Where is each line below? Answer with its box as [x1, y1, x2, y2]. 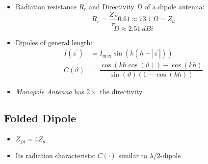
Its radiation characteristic [15, 150, 95, 160]
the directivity [100, 86, 143, 97]
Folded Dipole [4, 110, 77, 126]
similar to [118, 150, 148, 160]
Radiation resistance [15, 1, 77, 11]
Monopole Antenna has [15, 86, 84, 97]
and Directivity [89, 1, 134, 11]
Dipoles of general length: [15, 37, 93, 47]
